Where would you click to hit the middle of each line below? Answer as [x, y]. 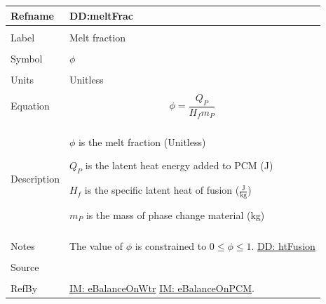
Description [35, 178]
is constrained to [171, 245]
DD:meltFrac [101, 15]
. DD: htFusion [283, 245]
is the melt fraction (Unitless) [142, 141]
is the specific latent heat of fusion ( [162, 190]
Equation [30, 106]
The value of [96, 245]
